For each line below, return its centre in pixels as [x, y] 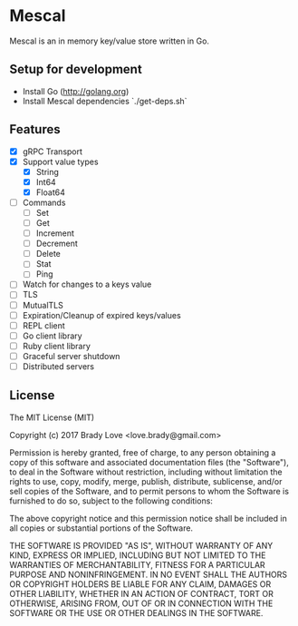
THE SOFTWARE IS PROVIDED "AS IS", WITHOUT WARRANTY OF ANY [141, 545]
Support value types [60, 161]
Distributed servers [58, 366]
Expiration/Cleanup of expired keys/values [101, 315]
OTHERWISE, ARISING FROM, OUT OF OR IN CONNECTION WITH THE [141, 603]
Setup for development [76, 69]
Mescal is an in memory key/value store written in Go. [110, 41]
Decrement [57, 244]
